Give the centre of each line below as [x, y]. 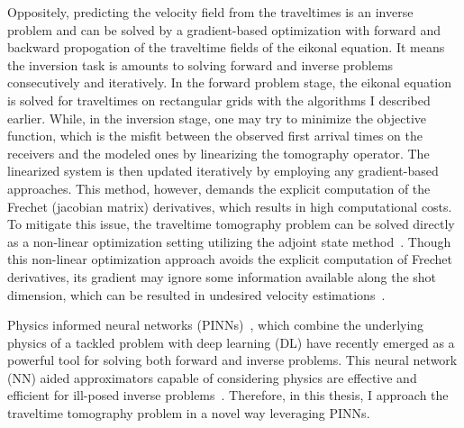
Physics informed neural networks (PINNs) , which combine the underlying [216, 325]
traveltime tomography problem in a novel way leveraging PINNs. [189, 413]
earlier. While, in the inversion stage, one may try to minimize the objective [217, 118]
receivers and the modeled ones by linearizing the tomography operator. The [218, 153]
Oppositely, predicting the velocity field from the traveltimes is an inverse [210, 12]
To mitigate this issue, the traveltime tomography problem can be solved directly [231, 224]
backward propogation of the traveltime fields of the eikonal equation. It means [226, 47]
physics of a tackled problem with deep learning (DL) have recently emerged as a [231, 342]
